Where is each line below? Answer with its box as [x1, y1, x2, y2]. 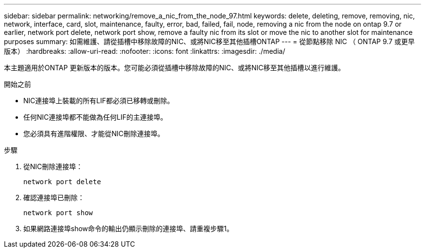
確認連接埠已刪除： [23, 193, 84, 202]
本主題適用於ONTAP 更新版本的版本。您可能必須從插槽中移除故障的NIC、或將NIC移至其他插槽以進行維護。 [4, 63, 345, 72]
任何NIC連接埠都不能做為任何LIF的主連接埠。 [23, 113, 167, 121]
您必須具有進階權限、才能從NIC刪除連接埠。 [23, 129, 164, 138]
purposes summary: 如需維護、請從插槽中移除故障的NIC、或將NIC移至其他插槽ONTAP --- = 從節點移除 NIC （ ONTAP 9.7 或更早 [4, 37, 415, 46]
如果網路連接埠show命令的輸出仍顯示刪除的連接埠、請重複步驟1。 [23, 224, 233, 233]
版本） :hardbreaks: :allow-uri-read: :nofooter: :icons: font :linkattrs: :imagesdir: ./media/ [4, 47, 285, 55]
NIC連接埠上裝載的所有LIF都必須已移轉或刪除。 [23, 96, 174, 105]
